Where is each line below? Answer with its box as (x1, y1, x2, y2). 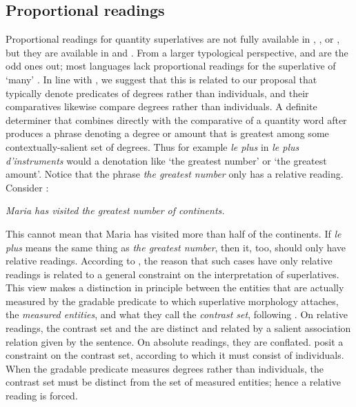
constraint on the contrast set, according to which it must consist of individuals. (6, 348, 344, 362)
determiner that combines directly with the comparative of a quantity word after (6, 112, 347, 127)
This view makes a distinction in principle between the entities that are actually (6, 280, 344, 295)
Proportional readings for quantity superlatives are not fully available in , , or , (6, 32, 340, 46)
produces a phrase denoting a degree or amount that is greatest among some (6, 126, 329, 140)
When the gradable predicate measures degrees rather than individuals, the (6, 361, 324, 375)
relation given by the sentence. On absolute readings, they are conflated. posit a (6, 334, 344, 348)
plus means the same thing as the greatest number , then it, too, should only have (6, 240, 346, 254)
